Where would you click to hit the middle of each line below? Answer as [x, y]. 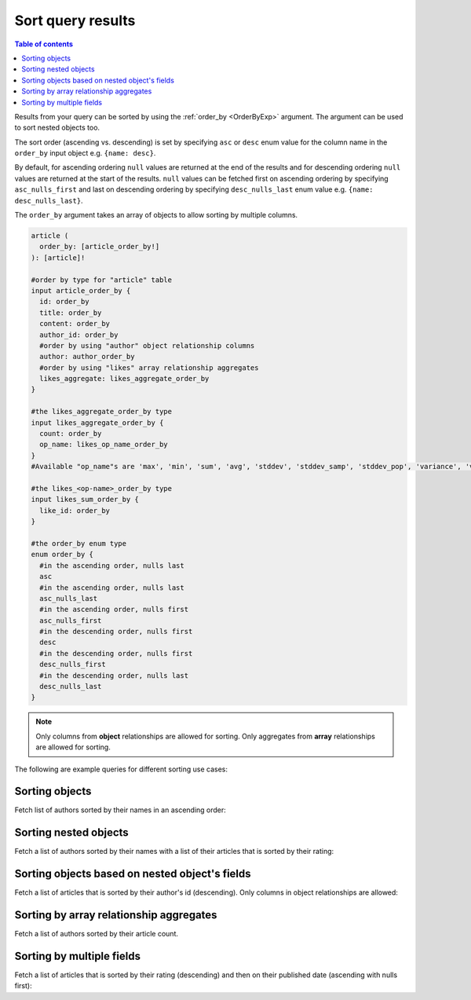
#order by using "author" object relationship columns [147, 345]
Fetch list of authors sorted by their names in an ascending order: [120, 810]
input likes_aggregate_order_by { [97, 423]
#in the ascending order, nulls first [114, 610]
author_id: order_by [79, 335]
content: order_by [75, 324]
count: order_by [71, 434]
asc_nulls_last [69, 598]
